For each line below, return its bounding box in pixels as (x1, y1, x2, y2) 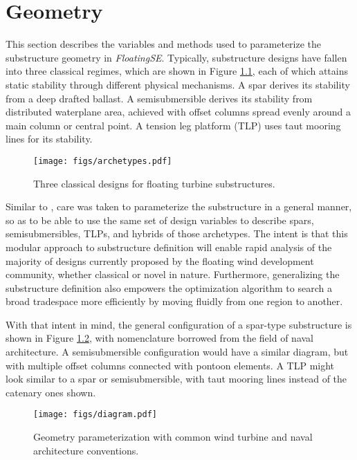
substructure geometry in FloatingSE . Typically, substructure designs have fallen (6, 50, 347, 64)
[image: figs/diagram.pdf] (33, 410, 157, 420)
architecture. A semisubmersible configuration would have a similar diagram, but (6, 344, 349, 359)
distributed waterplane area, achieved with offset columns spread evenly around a (6, 104, 351, 119)
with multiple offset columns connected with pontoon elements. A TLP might (6, 358, 335, 372)
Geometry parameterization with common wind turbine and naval (33, 430, 313, 444)
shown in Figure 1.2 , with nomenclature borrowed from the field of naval (6, 331, 314, 345)
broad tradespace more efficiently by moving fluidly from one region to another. (6, 294, 343, 309)
